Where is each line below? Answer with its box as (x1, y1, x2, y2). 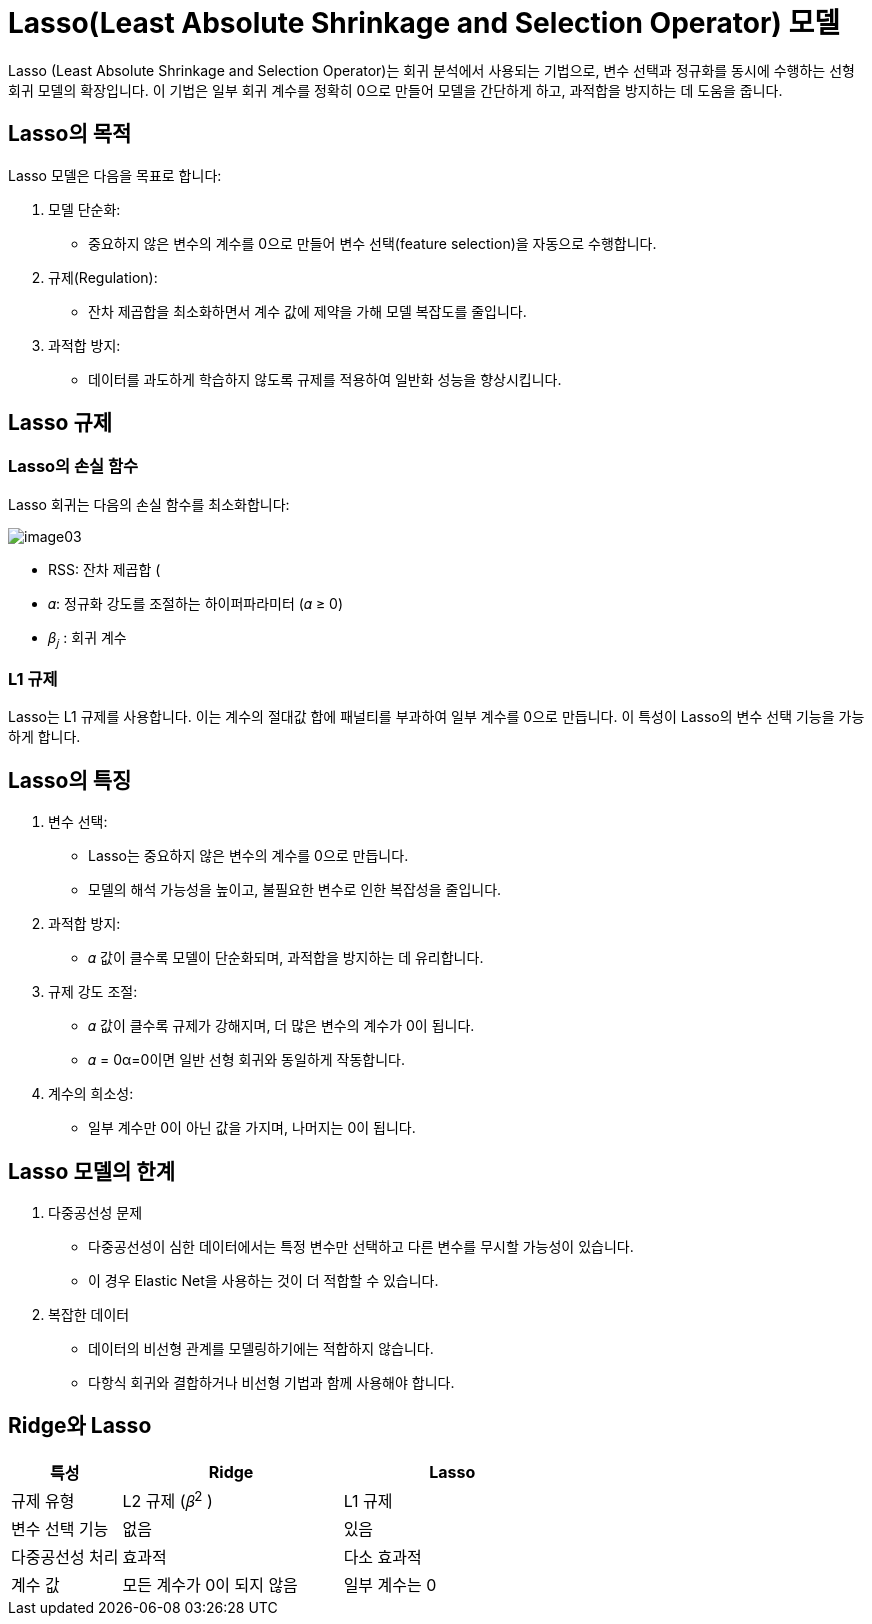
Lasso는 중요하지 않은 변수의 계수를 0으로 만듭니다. (88, 847, 409, 865)
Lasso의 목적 (8, 121, 132, 147)
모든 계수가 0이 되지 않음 (122, 1575, 298, 1596)
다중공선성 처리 (11, 1547, 119, 1568)
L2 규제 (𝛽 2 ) (122, 1487, 213, 1512)
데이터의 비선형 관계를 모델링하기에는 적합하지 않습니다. (88, 1340, 434, 1358)
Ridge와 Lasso (8, 1413, 152, 1439)
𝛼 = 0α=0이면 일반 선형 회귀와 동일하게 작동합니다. (88, 1051, 406, 1069)
